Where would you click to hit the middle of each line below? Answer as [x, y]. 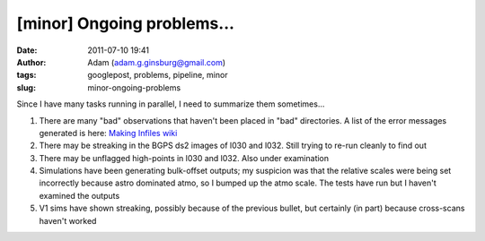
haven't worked [68, 220]
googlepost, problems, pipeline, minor [158, 75]
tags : [26, 75]
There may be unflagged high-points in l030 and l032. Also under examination [184, 158]
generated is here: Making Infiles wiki [108, 133]
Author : [31, 62]
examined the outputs [79, 195]
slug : [26, 87]
